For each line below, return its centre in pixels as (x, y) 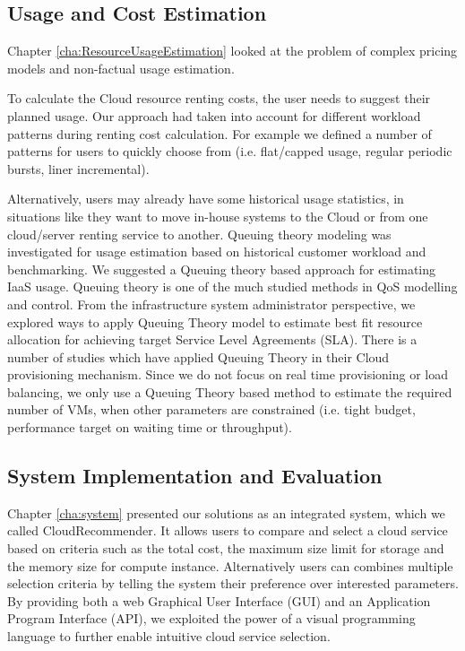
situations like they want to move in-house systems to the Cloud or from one (218, 216)
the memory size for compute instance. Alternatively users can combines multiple (230, 565)
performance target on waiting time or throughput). (150, 427)
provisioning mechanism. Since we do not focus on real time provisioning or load (228, 374)
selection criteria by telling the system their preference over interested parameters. (233, 583)
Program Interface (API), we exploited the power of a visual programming (211, 618)
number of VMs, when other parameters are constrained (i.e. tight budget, (211, 409)
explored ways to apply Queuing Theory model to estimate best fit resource (215, 321)
